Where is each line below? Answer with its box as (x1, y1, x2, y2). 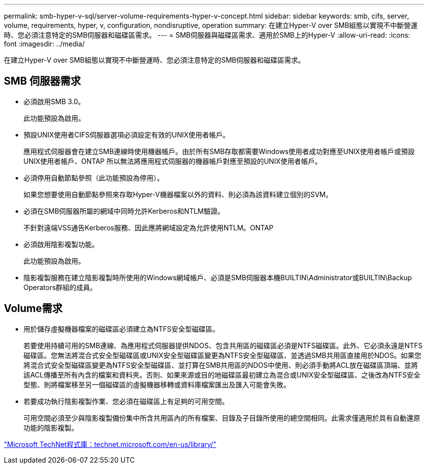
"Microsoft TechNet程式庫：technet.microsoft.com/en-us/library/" (4, 440, 216, 448)
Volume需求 (4, 302, 63, 315)
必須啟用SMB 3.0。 (23, 97, 85, 106)
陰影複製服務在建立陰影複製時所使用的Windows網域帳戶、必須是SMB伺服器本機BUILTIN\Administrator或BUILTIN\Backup (23, 273, 412, 282)
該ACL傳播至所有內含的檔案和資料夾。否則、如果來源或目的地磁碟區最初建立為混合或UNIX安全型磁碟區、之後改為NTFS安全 (23, 370, 421, 379)
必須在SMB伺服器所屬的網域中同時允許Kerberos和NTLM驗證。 (23, 206, 224, 215)
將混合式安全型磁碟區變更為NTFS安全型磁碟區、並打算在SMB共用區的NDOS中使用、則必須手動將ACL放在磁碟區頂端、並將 (23, 360, 418, 369)
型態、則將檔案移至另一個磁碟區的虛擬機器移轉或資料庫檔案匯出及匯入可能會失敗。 (23, 380, 290, 389)
